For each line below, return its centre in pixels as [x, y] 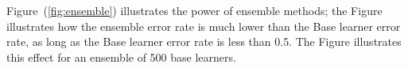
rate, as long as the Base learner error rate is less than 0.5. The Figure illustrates [204, 42]
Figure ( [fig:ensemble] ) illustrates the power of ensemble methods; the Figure [194, 10]
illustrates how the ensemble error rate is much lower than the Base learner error [204, 26]
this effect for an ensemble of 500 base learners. [121, 57]
